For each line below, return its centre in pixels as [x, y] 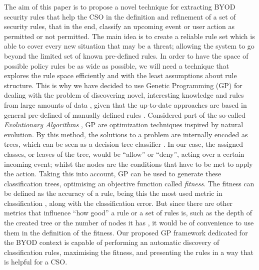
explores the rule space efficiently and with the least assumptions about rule [120, 75]
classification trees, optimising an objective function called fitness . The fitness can [129, 183]
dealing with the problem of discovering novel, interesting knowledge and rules [124, 95]
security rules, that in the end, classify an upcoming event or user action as [119, 26]
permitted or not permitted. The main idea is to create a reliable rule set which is [129, 36]
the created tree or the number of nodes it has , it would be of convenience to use [129, 223]
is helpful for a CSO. [36, 262]
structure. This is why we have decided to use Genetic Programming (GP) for [123, 85]
